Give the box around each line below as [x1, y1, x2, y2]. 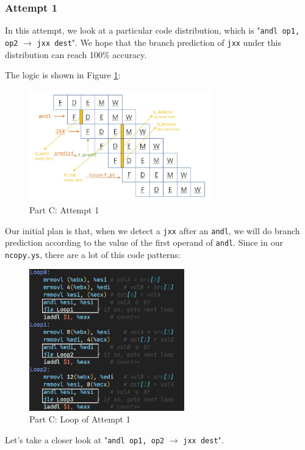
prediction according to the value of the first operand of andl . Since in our [5, 236, 283, 249]
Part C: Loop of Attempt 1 [29, 413, 131, 426]
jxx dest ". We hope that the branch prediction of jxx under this [37, 35, 281, 48]
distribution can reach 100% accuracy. [5, 48, 147, 61]
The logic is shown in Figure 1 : [5, 68, 121, 81]
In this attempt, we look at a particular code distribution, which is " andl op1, [5, 24, 300, 37]
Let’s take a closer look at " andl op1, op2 [5, 433, 165, 446]
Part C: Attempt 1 [29, 203, 99, 216]
